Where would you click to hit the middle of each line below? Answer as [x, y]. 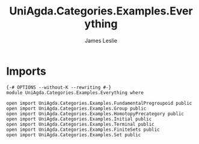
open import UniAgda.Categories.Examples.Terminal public [80, 124]
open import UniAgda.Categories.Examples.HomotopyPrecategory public [95, 114]
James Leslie [101, 40]
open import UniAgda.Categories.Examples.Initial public [79, 119]
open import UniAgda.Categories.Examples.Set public [74, 135]
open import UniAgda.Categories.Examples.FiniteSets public [83, 130]
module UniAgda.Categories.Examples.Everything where [75, 92]
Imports [26, 71]
